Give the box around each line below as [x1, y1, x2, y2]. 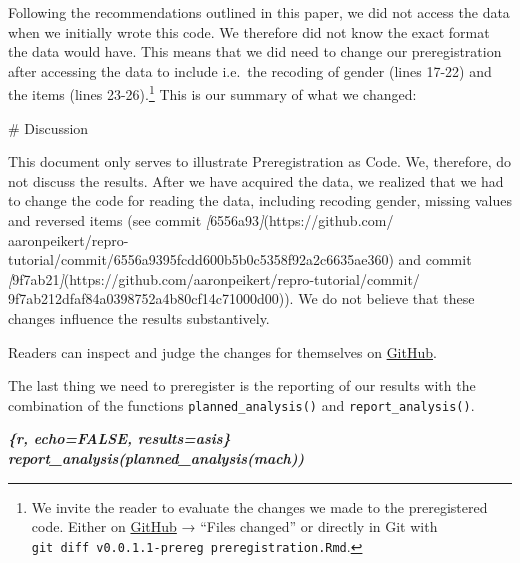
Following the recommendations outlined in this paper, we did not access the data [8, 2, 510, 22]
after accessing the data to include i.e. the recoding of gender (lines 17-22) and [8, 60, 492, 81]
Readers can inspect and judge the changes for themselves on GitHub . [8, 341, 437, 362]
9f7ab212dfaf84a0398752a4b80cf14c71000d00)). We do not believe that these [8, 288, 475, 309]
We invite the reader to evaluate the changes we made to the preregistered [31, 496, 488, 517]
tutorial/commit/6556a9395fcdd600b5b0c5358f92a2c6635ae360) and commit [8, 249, 472, 270]
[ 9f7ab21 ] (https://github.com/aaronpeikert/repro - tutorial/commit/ [8, 268, 420, 289]
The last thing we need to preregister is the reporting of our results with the [8, 375, 476, 396]
